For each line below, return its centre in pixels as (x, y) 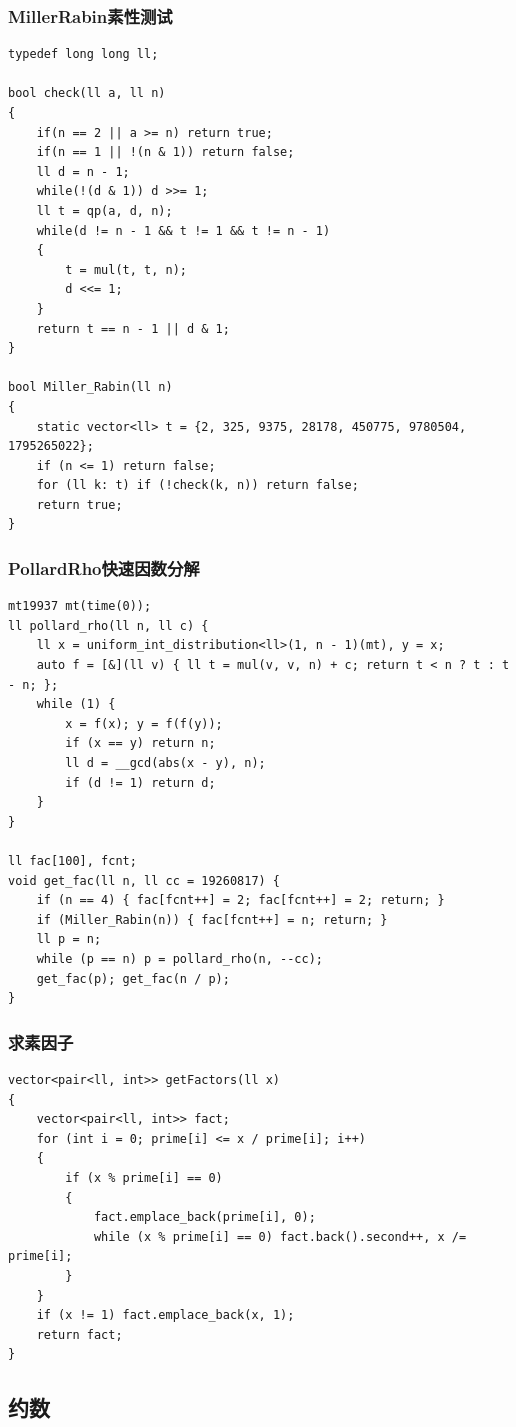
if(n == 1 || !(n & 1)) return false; (165, 152)
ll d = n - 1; (83, 171)
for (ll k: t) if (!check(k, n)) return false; (197, 485)
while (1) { (76, 704)
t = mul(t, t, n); (126, 269)
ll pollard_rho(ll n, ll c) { (108, 625)
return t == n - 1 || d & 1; (133, 328)
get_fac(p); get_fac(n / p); (133, 978)
